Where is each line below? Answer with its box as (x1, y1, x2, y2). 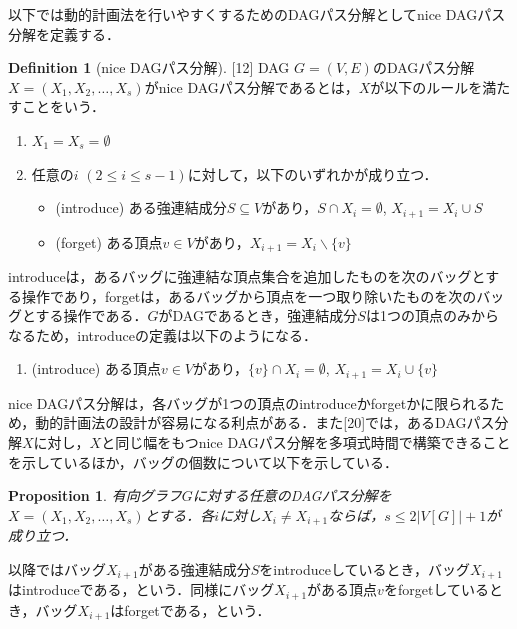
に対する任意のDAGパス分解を (192, 485, 392, 506)
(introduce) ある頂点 (31, 358, 161, 379)
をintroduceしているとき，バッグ (259, 558, 471, 579)
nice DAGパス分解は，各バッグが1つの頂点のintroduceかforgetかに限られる (8, 392, 491, 413)
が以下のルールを (370, 76, 483, 97)
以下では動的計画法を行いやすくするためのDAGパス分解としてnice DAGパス (8, 4, 506, 24)
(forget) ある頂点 (55, 231, 163, 252)
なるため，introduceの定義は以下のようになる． (8, 324, 317, 345)
